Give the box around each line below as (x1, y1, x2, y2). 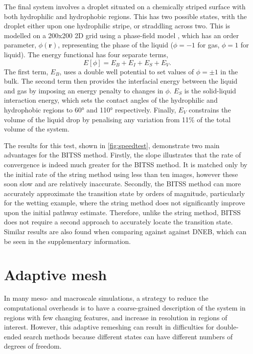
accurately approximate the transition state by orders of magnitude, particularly (4, 188, 245, 198)
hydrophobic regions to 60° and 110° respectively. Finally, (4, 104, 176, 114)
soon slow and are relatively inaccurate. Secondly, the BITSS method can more (4, 178, 241, 189)
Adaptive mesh (4, 265, 107, 285)
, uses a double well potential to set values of (59, 66, 194, 76)
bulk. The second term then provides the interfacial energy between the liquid (4, 76, 238, 86)
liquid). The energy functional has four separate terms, (4, 49, 168, 59)
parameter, (4, 40, 37, 50)
